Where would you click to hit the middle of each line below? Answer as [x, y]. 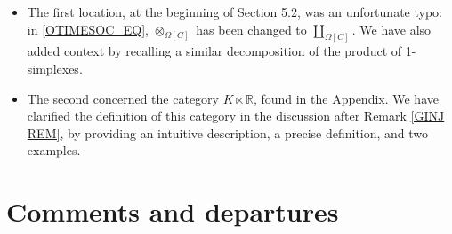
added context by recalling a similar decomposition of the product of [214, 51]
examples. [54, 150]
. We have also [391, 29]
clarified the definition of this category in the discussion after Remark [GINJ [236, 116]
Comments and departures [173, 211]
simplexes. [55, 69]
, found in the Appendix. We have [346, 98]
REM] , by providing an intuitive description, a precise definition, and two [228, 133]
